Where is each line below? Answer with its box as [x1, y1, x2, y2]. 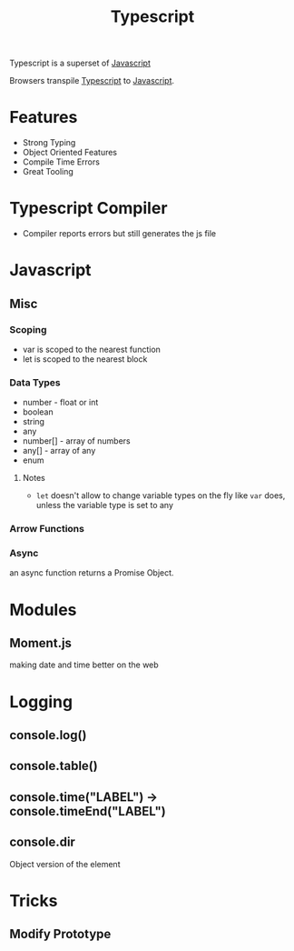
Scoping [9, 323, 47, 335]
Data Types [9, 375, 61, 388]
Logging [9, 691, 73, 712]
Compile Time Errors [22, 156, 100, 167]
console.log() [9, 727, 87, 743]
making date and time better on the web [9, 659, 159, 670]
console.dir [9, 835, 75, 850]
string [22, 416, 45, 427]
